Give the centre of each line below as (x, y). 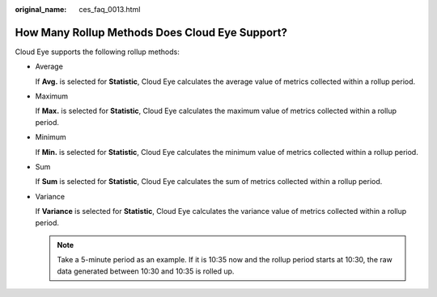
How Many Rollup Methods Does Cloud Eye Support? (151, 32)
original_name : (41, 9)
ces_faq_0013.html (110, 9)
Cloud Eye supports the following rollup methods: (97, 52)
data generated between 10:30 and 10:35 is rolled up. (146, 271)
